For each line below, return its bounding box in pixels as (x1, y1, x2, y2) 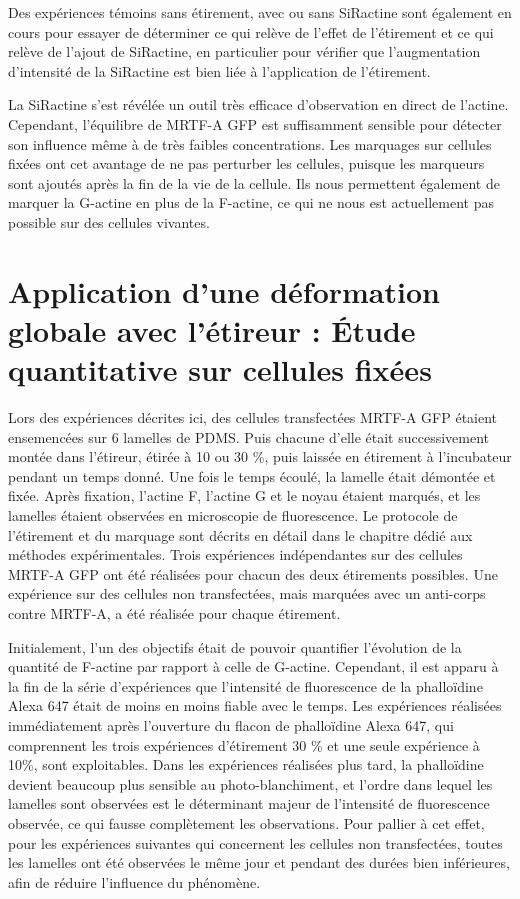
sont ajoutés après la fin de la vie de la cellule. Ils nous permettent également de (8, 172, 500, 193)
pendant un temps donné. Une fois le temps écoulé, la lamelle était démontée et (8, 465, 496, 486)
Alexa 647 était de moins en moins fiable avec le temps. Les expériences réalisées (8, 695, 502, 716)
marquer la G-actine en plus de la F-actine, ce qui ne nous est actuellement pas (8, 192, 494, 213)
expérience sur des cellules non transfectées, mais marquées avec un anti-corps (8, 583, 486, 604)
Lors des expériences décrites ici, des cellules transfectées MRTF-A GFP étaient (8, 407, 498, 428)
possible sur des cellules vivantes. (8, 211, 210, 232)
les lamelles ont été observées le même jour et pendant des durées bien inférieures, (8, 852, 510, 873)
